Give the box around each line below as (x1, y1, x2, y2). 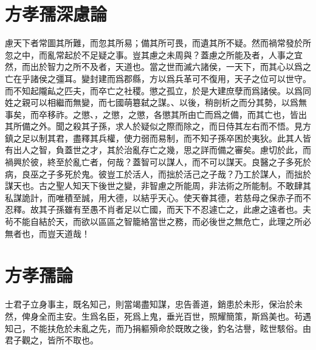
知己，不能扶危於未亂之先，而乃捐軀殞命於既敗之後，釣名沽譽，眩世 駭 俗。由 (5, 321, 311, 334)
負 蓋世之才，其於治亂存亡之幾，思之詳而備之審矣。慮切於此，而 (56, 143, 311, 156)
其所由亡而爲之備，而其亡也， (170, 108, 290, 120)
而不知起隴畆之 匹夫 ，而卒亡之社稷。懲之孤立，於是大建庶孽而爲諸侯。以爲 (5, 84, 303, 97)
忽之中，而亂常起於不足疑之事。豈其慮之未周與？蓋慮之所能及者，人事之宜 (5, 48, 303, 61)
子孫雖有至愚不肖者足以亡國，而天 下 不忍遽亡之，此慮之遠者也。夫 (47, 203, 311, 216)
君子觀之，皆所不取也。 (5, 334, 98, 346)
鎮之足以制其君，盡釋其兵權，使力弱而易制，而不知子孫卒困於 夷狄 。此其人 (5, 131, 303, 144)
